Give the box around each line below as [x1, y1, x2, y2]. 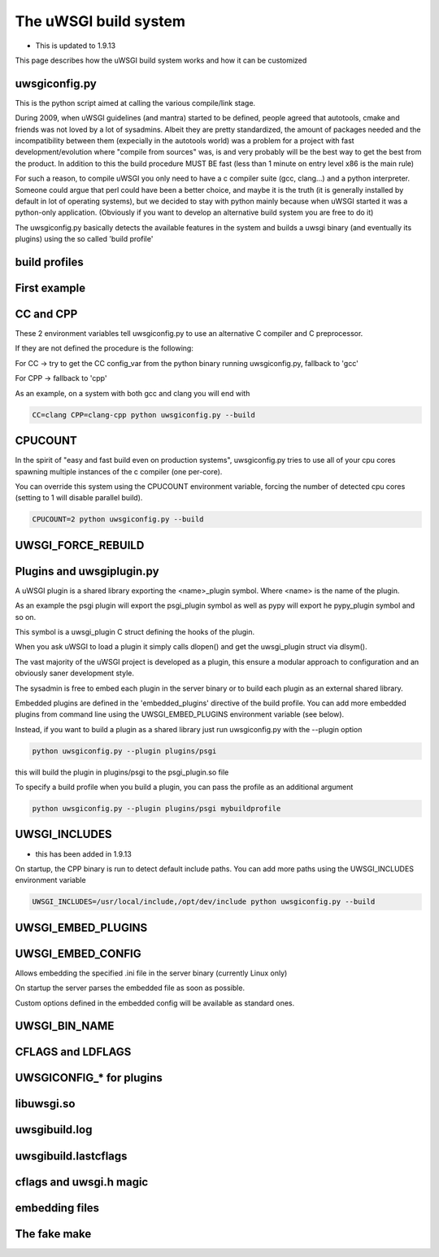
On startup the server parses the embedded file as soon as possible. [15, 983, 246, 993]
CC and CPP [15, 307, 78, 321]
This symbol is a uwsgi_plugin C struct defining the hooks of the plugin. [15, 626, 255, 636]
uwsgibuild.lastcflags [15, 1149, 128, 1163]
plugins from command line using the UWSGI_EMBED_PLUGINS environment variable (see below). [15, 709, 345, 719]
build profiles [15, 255, 85, 268]
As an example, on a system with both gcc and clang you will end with [15, 388, 250, 398]
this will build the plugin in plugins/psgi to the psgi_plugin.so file [15, 767, 229, 777]
